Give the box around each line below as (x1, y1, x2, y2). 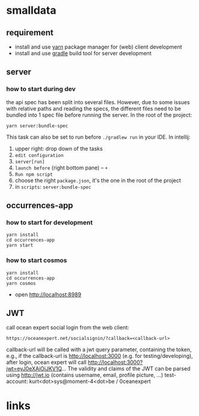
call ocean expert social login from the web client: (6, 324, 129, 331)
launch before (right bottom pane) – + (14, 164, 108, 171)
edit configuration (14, 152, 64, 159)
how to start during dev (6, 85, 76, 93)
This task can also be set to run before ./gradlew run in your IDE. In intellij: (6, 133, 191, 141)
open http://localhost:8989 (14, 291, 82, 298)
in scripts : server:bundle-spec (14, 183, 92, 190)
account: (6, 378, 28, 385)
